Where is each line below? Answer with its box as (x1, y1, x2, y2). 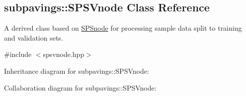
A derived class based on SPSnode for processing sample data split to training (4, 23, 242, 33)
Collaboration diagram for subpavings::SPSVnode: (4, 82, 157, 93)
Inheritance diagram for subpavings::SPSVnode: (4, 65, 149, 76)
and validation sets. (4, 32, 63, 43)
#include (4, 49, 32, 59)
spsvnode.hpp (43, 49, 84, 59)
